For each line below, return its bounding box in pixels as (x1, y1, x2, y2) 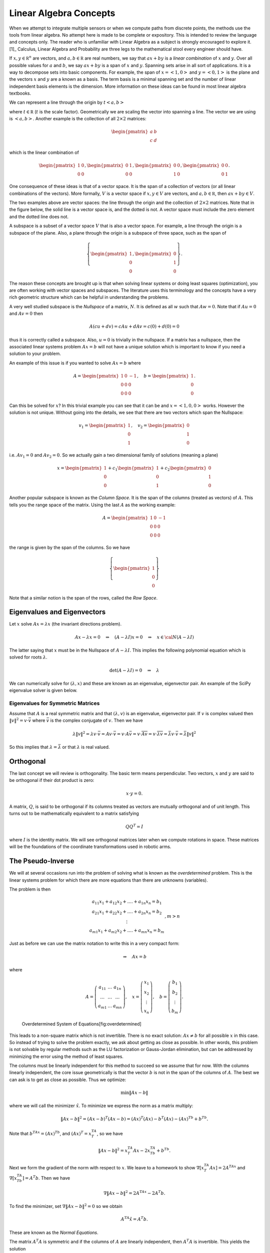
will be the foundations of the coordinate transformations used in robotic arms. (9, 844, 171, 850)
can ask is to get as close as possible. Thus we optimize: (9, 1077, 126, 1083)
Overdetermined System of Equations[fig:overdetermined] (21, 1021, 142, 1027)
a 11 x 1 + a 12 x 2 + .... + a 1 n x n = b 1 (91, 899, 162, 906)
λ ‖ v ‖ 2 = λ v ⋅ (72, 730, 98, 737)
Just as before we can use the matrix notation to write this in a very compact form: (9, 940, 179, 947)
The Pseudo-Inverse (9, 857, 74, 866)
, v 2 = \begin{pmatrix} (130, 423, 185, 430)
